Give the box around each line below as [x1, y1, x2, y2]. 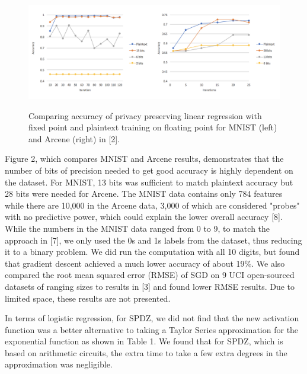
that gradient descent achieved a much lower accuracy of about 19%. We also [5, 257, 285, 269]
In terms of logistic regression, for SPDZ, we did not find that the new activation [5, 312, 299, 324]
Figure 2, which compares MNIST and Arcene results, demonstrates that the [5, 152, 284, 165]
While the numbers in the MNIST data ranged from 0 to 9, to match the [5, 222, 270, 234]
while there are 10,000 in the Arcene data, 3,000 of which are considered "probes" [5, 199, 300, 211]
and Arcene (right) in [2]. [28, 132, 120, 145]
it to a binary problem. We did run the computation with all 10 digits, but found [5, 245, 300, 258]
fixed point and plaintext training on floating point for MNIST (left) [28, 121, 277, 133]
